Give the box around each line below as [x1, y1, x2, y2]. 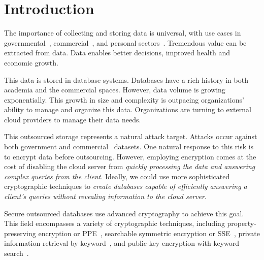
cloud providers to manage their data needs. [4, 114, 141, 124]
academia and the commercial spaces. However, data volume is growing [4, 84, 225, 95]
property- [227, 218, 256, 229]
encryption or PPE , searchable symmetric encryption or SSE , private [38, 227, 260, 238]
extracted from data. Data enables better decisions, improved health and [4, 47, 230, 58]
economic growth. [4, 57, 58, 68]
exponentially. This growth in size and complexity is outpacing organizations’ [4, 94, 244, 105]
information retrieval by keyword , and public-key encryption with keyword [4, 238, 240, 248]
